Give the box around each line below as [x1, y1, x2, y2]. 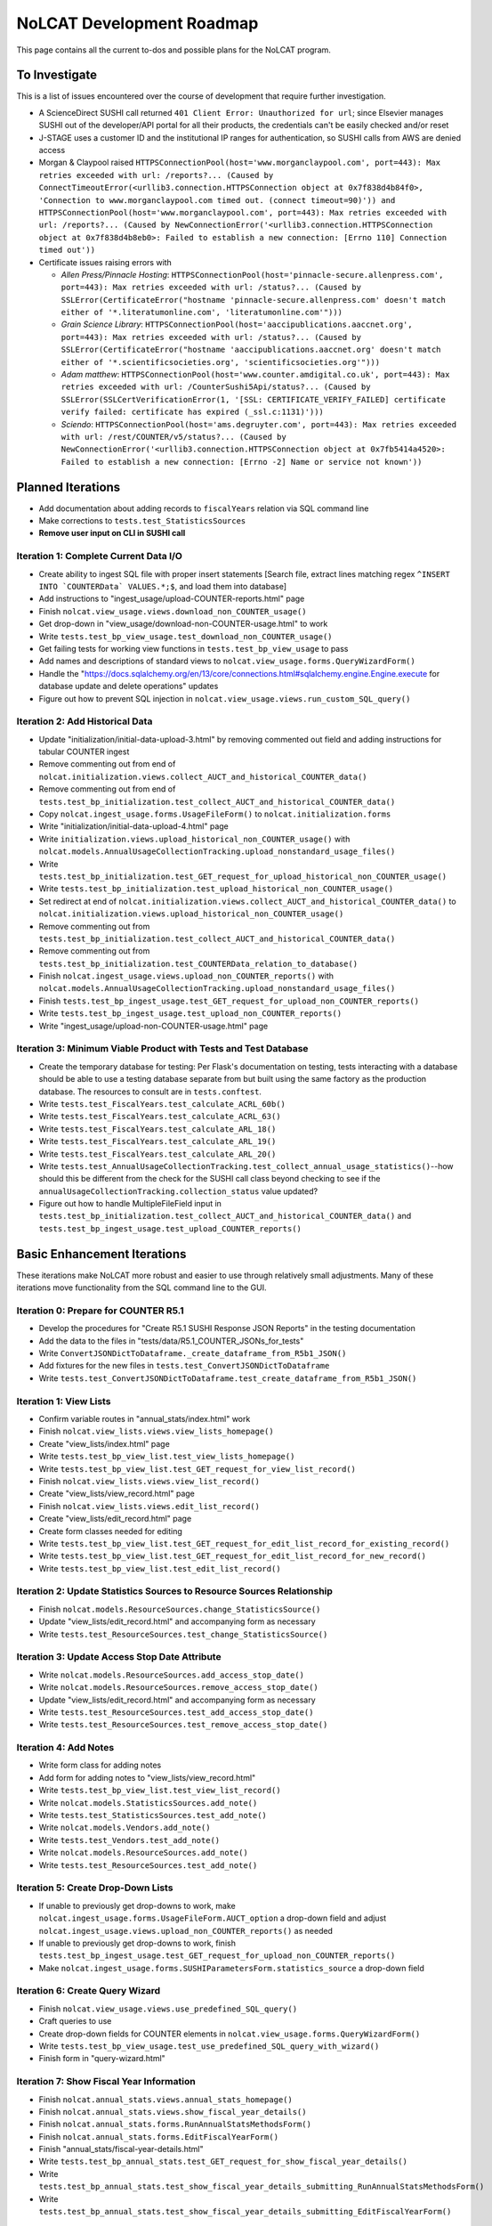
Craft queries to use [38, 2016, 112, 2027]
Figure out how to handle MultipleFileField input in [38, 1198, 222, 1209]
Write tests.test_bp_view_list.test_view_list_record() [38, 1785, 281, 1796]
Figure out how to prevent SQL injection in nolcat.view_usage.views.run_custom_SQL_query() [38, 693, 411, 703]
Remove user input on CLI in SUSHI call [38, 528, 186, 539]
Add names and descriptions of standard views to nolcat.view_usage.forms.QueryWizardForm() [38, 655, 415, 667]
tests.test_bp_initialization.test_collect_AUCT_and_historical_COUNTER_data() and [38, 1211, 412, 1222]
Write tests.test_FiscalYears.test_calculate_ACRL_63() [38, 1111, 281, 1122]
